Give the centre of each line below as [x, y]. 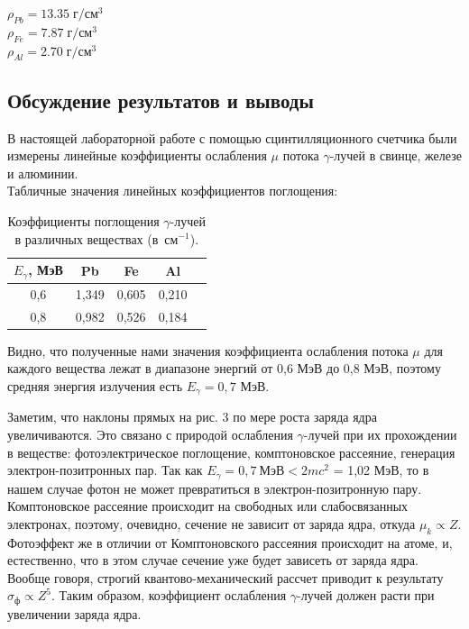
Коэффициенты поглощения [83, 220]
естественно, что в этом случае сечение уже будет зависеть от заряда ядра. [213, 560]
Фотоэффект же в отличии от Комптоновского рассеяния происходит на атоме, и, [230, 542]
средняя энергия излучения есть [95, 385]
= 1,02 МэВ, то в [381, 470]
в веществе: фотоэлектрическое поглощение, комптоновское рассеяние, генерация [231, 452]
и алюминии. [43, 173]
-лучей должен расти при [366, 595]
